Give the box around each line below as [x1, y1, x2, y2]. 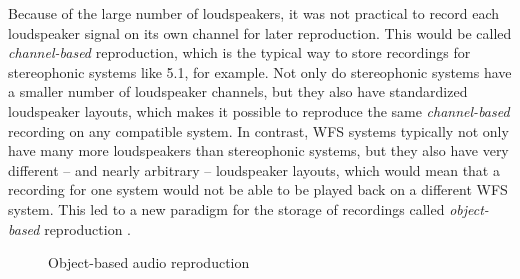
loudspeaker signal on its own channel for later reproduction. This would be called [8, 22, 512, 43]
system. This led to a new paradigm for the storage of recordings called [8, 198, 445, 219]
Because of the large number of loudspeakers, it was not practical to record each [8, 3, 500, 23]
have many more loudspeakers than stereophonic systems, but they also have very [8, 140, 509, 161]
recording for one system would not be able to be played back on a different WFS [8, 179, 508, 200]
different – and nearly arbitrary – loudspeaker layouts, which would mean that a [8, 159, 500, 180]
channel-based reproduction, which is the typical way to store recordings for [8, 42, 471, 63]
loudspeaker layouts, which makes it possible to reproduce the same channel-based [8, 100, 510, 121]
